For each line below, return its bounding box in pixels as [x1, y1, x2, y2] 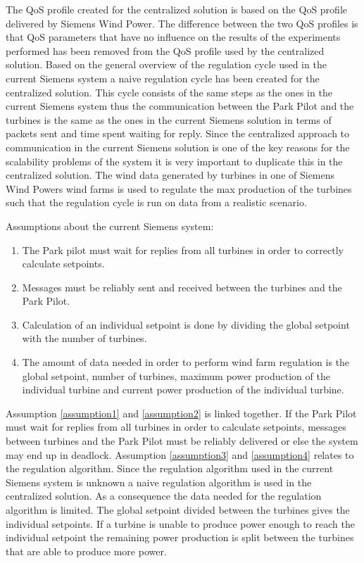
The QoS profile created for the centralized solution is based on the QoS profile [6, 2, 347, 16]
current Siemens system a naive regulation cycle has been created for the [6, 70, 320, 85]
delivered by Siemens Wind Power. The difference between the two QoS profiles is [6, 15, 358, 30]
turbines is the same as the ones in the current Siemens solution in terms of [6, 112, 332, 127]
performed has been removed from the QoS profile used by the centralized [6, 43, 325, 58]
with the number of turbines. [22, 331, 147, 346]
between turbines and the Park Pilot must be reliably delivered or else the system [6, 434, 358, 448]
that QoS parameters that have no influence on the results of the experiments [6, 30, 341, 44]
